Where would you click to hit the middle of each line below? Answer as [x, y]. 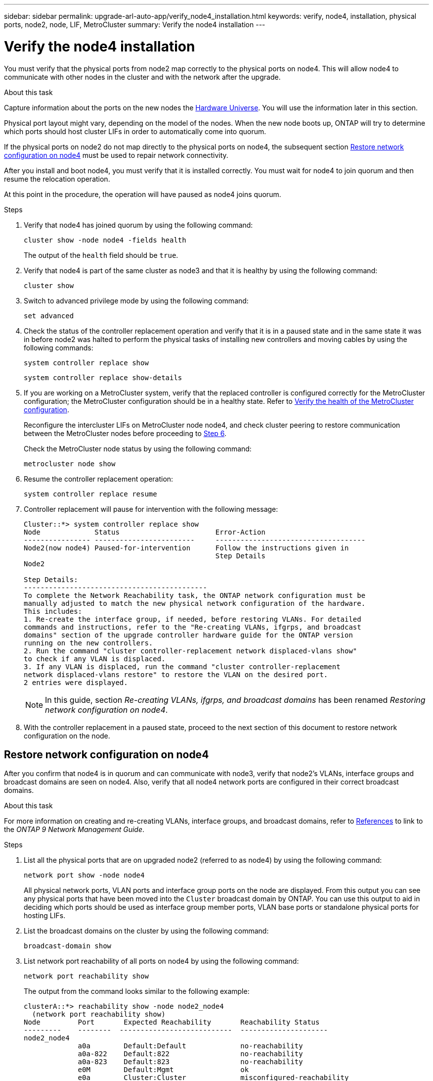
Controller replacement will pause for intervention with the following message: [151, 509]
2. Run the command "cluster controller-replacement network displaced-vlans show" [191, 651]
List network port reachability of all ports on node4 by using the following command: [161, 961]
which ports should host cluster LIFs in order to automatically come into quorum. [135, 131]
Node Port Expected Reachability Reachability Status [172, 1022]
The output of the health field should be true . [101, 255]
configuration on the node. [67, 736]
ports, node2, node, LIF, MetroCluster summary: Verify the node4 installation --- [135, 25]
